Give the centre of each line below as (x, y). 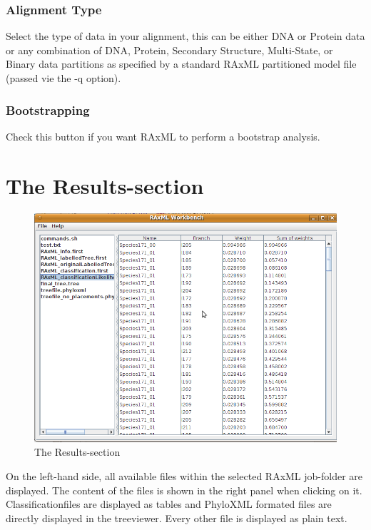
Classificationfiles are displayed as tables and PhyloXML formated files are (169, 504)
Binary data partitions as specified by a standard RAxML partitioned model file (181, 64)
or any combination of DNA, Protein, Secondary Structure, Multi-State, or (169, 50)
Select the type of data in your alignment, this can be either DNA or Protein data (185, 36)
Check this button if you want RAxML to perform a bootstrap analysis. (163, 136)
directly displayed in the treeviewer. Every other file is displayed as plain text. (177, 518)
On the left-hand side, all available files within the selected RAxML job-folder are (184, 475)
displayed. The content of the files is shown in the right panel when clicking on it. (184, 490)
